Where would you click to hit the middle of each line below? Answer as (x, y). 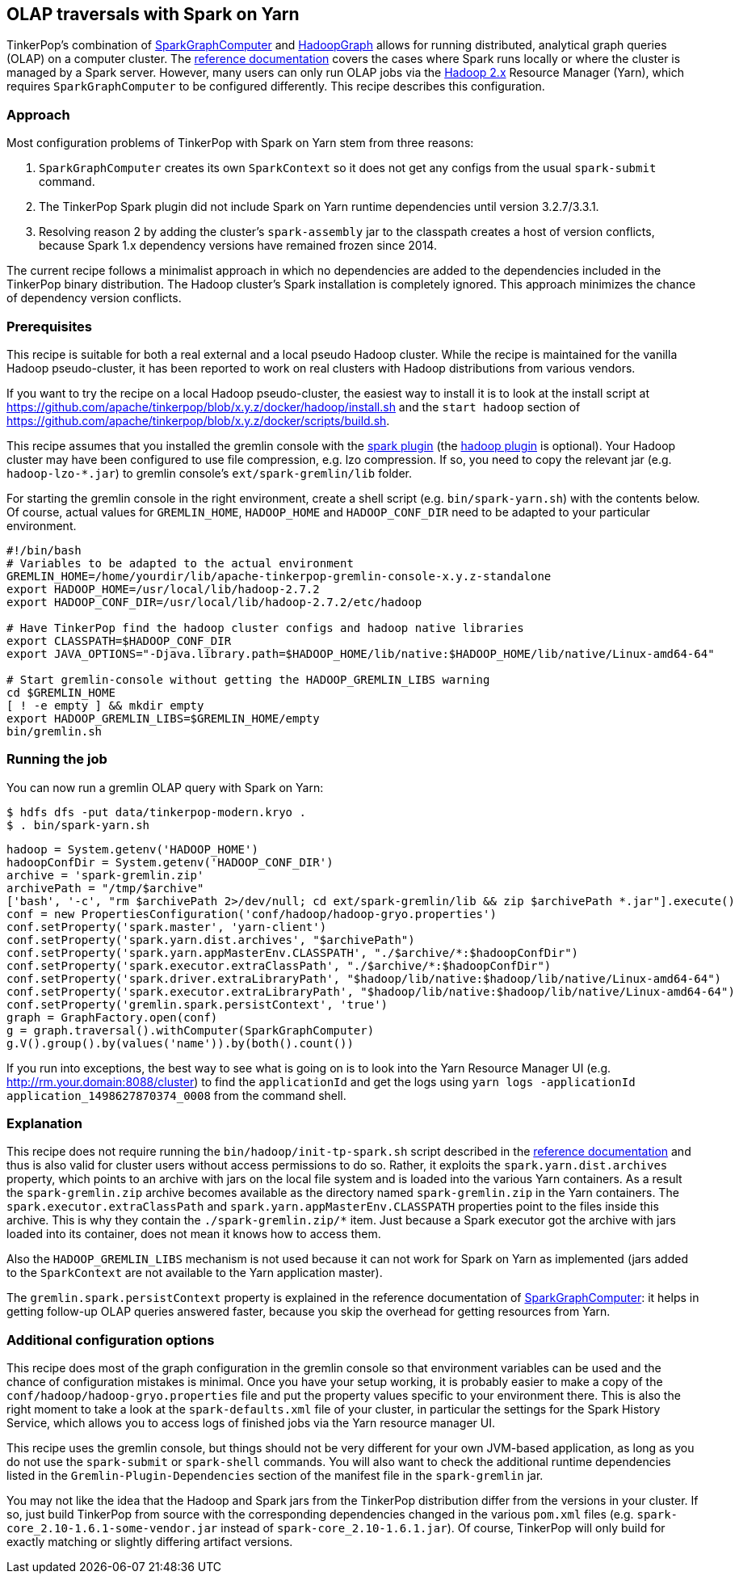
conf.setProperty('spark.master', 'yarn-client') (167, 927)
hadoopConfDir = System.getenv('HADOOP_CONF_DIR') (170, 862)
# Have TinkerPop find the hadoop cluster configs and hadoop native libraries (265, 628)
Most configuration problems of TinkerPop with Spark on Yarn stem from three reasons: (240, 143)
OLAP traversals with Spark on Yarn (153, 14)
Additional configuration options (111, 1340)
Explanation (44, 1124)
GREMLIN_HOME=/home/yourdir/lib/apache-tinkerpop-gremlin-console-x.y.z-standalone (279, 576)
